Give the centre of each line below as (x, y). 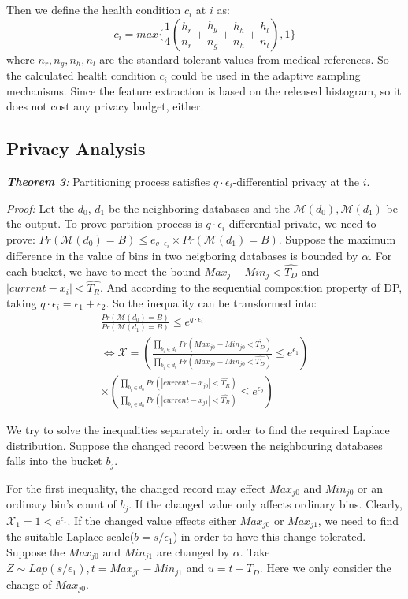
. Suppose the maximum (337, 238)
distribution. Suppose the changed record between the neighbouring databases (195, 445)
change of (29, 584)
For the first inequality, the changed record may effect (136, 487)
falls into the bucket (54, 461)
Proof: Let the (41, 208)
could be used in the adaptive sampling (266, 75)
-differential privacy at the (296, 182)
